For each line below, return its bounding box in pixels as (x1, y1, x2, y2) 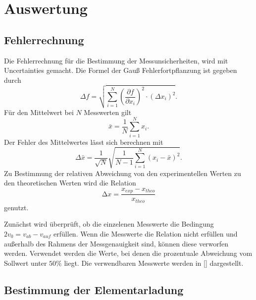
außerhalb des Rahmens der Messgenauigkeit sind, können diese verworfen (4, 238, 229, 248)
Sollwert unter (4, 257, 47, 268)
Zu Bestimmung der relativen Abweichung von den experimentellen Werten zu (4, 168, 241, 178)
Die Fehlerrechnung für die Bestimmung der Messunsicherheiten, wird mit (4, 55, 228, 65)
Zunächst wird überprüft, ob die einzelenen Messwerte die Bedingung (4, 219, 214, 229)
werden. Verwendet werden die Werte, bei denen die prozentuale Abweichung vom (4, 248, 253, 258)
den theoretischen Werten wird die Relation (4, 178, 136, 188)
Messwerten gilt (84, 107, 132, 117)
